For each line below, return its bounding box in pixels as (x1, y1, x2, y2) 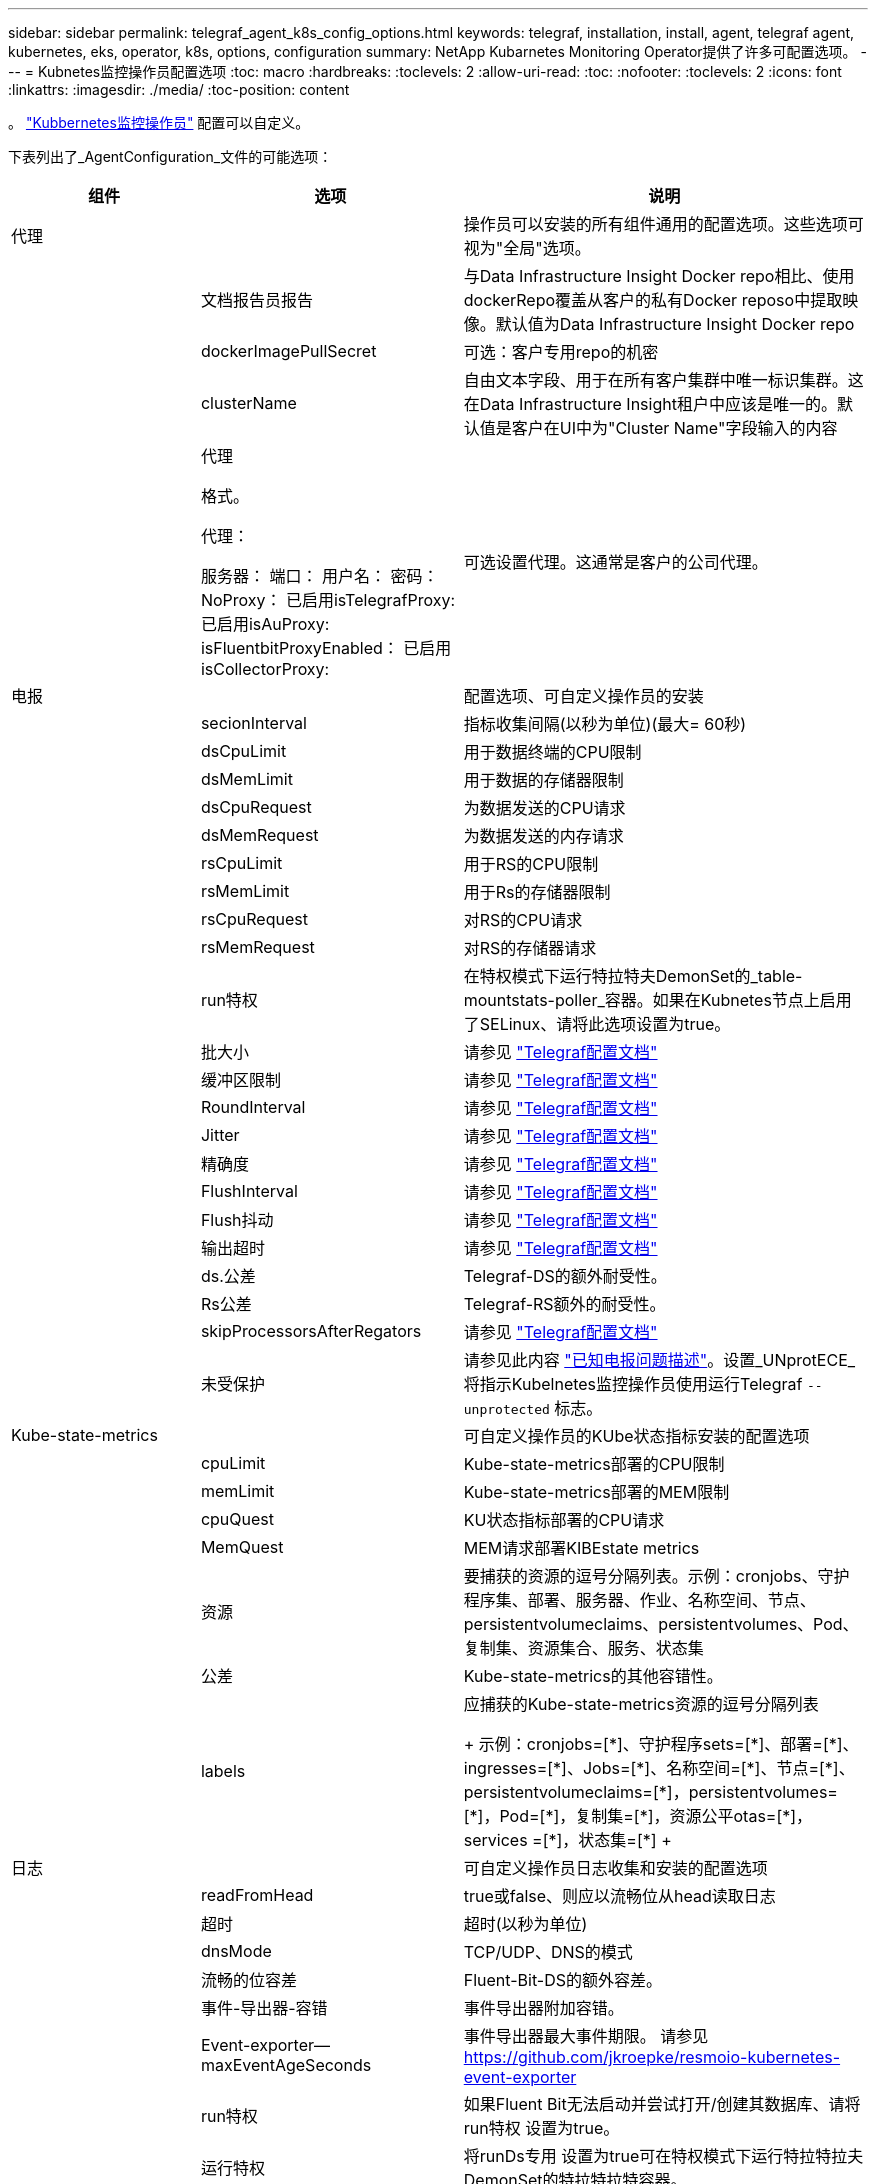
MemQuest (200, 1537, 284, 1557)
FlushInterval (200, 1181, 298, 1201)
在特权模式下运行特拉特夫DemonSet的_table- (463, 966, 803, 986)
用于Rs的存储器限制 (463, 882, 611, 902)
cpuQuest (200, 1509, 274, 1529)
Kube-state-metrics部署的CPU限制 (463, 1454, 725, 1474)
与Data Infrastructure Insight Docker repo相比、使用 (463, 266, 855, 286)
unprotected (463, 1402, 550, 1417)
